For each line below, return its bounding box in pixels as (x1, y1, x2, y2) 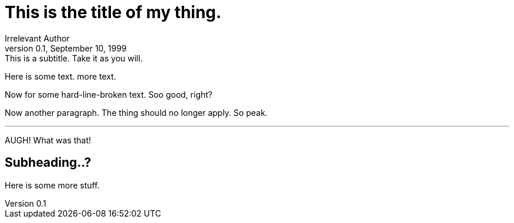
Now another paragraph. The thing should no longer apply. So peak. (5, 107, 268, 118)
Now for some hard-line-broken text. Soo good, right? (5, 89, 212, 100)
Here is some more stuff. (5, 180, 100, 190)
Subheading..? (5, 155, 92, 170)
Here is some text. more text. (5, 71, 116, 81)
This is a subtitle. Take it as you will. (5, 53, 143, 63)
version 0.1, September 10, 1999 (5, 43, 127, 53)
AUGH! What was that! (5, 135, 92, 145)
